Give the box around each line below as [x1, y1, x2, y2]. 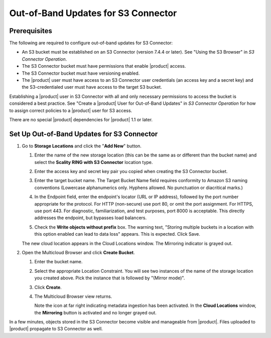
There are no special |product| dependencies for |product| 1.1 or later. [9, 116, 153, 122]
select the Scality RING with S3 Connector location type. [34, 159, 153, 165]
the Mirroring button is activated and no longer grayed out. [34, 309, 157, 315]
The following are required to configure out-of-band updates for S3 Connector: [9, 40, 173, 46]
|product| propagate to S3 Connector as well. [9, 326, 103, 332]
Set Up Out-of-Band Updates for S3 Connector [9, 129, 158, 138]
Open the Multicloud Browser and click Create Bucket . [22, 249, 135, 255]
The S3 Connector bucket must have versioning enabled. [22, 70, 140, 76]
